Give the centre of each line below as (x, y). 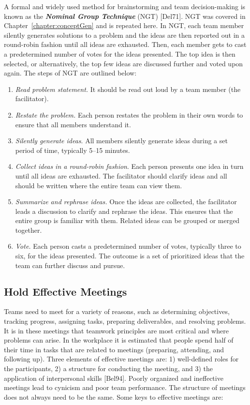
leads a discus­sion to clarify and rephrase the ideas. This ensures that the (124, 211)
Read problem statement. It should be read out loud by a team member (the (128, 89)
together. (29, 230)
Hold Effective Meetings (66, 291)
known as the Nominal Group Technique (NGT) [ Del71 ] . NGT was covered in (125, 16)
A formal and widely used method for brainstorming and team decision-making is (125, 6)
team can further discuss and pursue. (70, 265)
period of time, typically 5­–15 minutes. (73, 150)
